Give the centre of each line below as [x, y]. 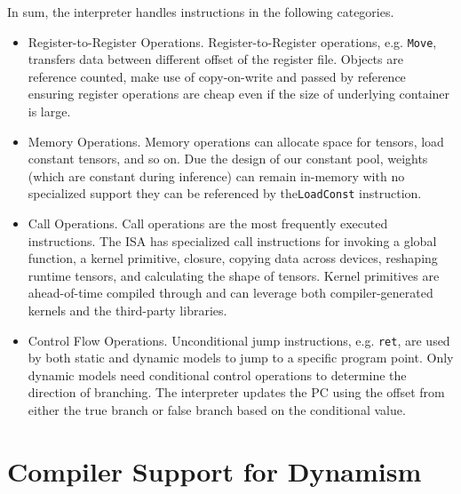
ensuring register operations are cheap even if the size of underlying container [239, 94]
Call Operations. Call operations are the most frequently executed [208, 223]
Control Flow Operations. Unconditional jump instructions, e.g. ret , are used [239, 340]
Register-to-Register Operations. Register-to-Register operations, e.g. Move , [232, 41]
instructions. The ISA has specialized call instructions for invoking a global [232, 240]
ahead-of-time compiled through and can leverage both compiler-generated [230, 293]
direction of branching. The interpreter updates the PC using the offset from [236, 392]
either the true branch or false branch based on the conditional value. [217, 410]
